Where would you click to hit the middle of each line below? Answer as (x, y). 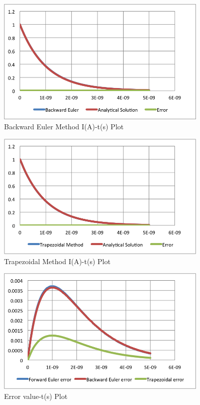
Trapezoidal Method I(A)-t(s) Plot (57, 261)
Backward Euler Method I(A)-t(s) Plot (64, 126)
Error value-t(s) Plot (36, 396)
